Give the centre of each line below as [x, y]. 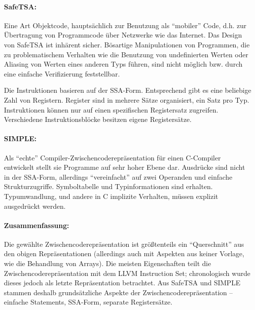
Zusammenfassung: [36, 225]
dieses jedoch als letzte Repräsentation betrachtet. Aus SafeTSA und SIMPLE [122, 283]
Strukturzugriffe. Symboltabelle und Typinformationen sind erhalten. [109, 186]
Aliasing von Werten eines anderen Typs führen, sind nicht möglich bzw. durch [123, 64]
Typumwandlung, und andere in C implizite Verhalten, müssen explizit [111, 196]
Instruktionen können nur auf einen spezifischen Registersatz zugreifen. [111, 109]
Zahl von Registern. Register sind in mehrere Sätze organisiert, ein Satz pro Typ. [127, 99]
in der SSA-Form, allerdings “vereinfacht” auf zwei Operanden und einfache [118, 176]
